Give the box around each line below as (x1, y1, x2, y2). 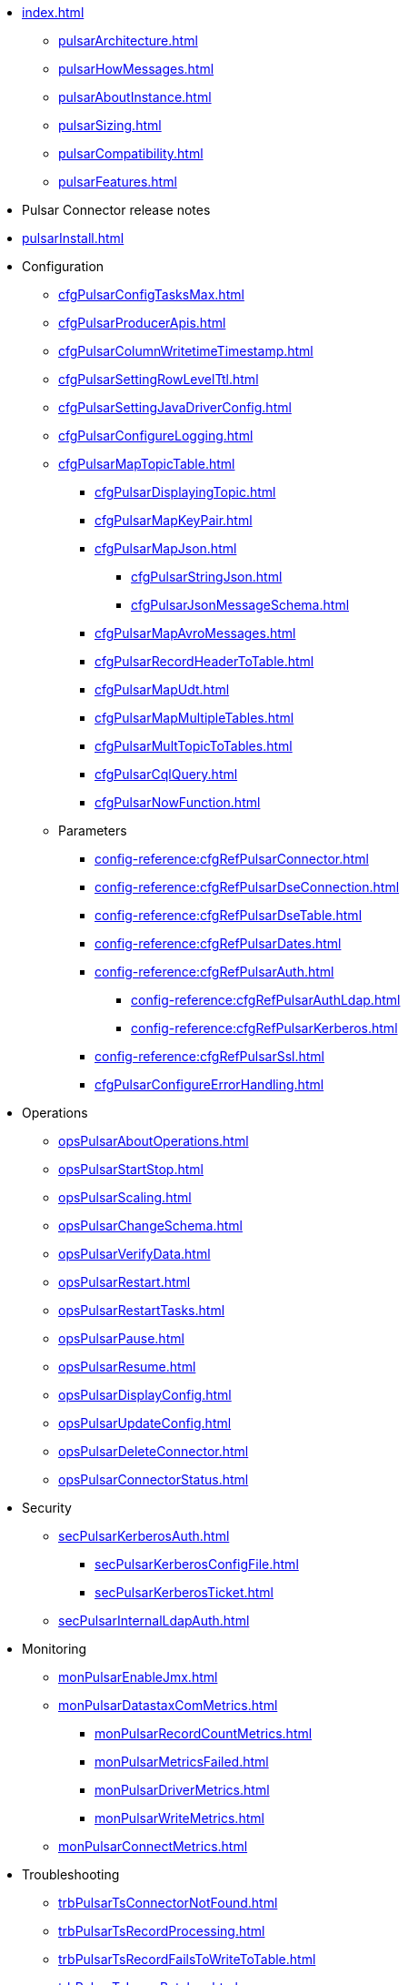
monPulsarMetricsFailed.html (95, 1754, 269, 1769)
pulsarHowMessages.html (58, 61, 214, 76)
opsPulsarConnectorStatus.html (58, 1472, 249, 1487)
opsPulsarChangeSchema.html (58, 1218, 243, 1233)
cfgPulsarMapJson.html (95, 541, 237, 556)
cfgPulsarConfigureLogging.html (58, 428, 254, 443)
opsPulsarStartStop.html (58, 1161, 204, 1177)
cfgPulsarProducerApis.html (58, 315, 226, 330)
